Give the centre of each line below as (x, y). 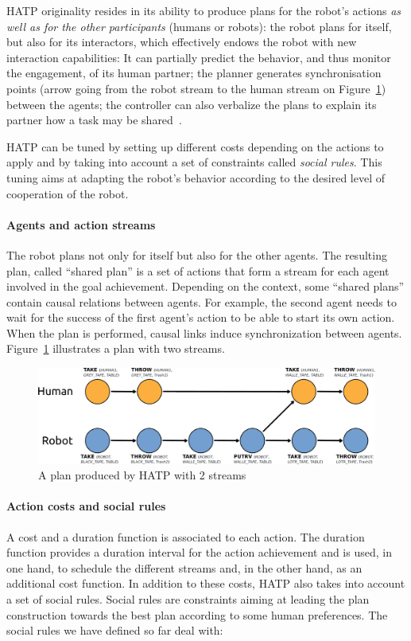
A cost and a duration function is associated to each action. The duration (186, 536)
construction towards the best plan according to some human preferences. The (197, 614)
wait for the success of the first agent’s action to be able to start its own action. (201, 317)
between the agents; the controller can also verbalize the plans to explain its (192, 104)
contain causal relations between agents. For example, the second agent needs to (202, 301)
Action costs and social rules (86, 506)
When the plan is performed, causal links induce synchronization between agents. (204, 332)
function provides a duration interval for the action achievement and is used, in (199, 552)
